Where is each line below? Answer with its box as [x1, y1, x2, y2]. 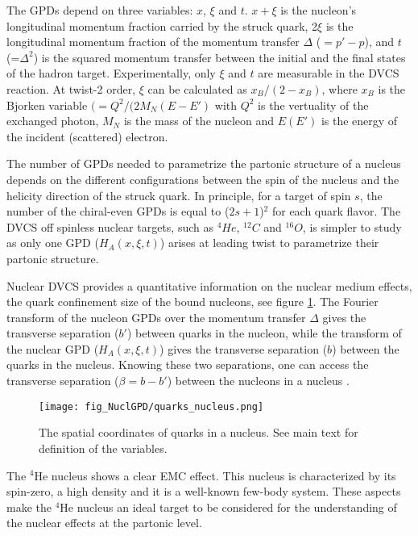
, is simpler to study [302, 218, 402, 235]
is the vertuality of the [258, 96, 369, 113]
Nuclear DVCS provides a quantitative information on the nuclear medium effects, [6, 277, 412, 294]
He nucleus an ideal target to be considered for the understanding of [60, 498, 397, 515]
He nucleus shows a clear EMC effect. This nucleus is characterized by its [34, 467, 396, 484]
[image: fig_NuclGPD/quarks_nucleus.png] [39, 400, 264, 412]
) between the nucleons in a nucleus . [167, 372, 350, 389]
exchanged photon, [6, 112, 99, 129]
